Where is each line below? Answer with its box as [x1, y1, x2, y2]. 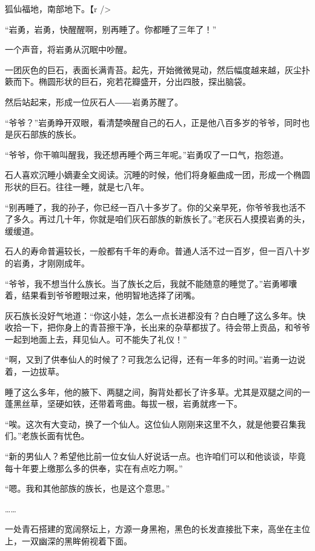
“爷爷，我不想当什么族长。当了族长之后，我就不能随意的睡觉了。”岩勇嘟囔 [5, 277, 297, 289]
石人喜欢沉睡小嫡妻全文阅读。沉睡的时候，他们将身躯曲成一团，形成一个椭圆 [5, 168, 310, 181]
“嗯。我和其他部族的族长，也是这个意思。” [5, 482, 170, 495]
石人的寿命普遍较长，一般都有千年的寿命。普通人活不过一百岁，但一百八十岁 [5, 245, 310, 257]
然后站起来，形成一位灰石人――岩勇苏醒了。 [5, 95, 183, 108]
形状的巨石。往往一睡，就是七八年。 [5, 180, 149, 193]
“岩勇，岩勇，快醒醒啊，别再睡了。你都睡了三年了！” [5, 22, 217, 35]
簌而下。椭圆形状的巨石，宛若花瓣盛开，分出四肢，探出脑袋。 [5, 75, 251, 88]
